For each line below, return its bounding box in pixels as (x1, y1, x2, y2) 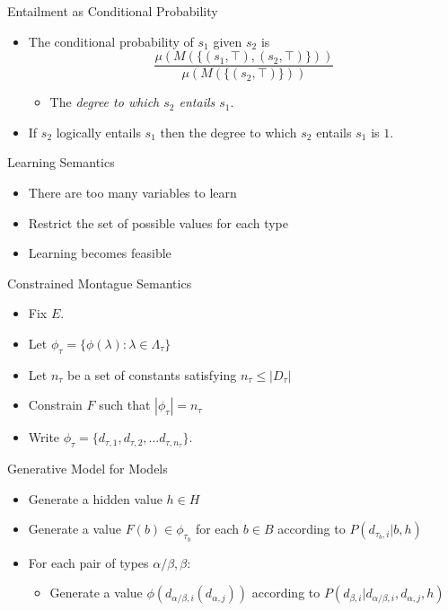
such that (99, 395, 151, 414)
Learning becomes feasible (28, 244, 171, 262)
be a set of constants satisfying (67, 365, 237, 384)
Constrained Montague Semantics (7, 273, 192, 292)
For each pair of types (28, 553, 149, 571)
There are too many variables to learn (28, 183, 237, 202)
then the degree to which (160, 122, 297, 141)
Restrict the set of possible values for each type (28, 213, 288, 232)
